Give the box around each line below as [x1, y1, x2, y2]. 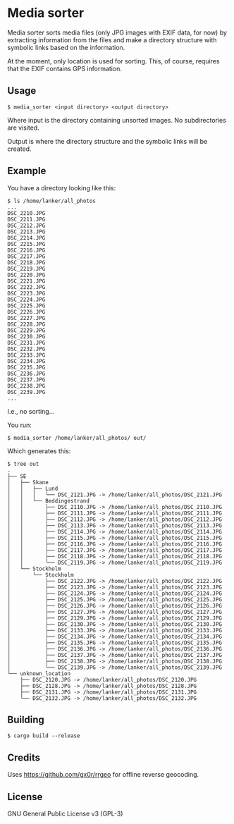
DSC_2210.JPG [7, 209, 46, 216]
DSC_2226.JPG [7, 308, 46, 315]
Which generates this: [7, 446, 71, 455]
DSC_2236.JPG [7, 370, 46, 377]
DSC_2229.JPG [7, 326, 46, 334]
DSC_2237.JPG [7, 376, 46, 383]
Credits [7, 751, 41, 763]
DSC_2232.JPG [7, 345, 46, 352]
